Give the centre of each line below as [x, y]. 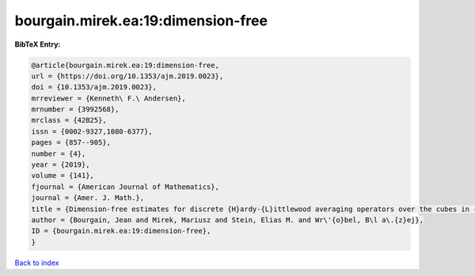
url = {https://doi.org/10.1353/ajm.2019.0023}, [127, 76]
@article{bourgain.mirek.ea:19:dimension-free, [125, 65]
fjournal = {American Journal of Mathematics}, [125, 187]
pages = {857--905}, [71, 143]
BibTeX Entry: [38, 44]
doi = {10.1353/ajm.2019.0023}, [94, 87]
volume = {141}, [63, 176]
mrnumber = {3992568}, [75, 110]
